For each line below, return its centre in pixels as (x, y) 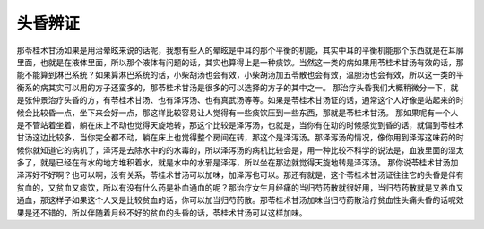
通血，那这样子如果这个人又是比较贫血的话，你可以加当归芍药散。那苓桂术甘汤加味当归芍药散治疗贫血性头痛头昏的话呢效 (240, 200)
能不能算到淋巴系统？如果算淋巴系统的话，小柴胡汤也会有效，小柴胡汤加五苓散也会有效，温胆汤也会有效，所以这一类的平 (240, 75)
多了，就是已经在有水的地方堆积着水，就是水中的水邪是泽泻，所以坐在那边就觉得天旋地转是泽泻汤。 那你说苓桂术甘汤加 (238, 163)
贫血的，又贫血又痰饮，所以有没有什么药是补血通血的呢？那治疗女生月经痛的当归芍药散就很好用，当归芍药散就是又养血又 (240, 187)
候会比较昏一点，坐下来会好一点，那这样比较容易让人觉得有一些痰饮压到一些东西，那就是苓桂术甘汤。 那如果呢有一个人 (238, 113)
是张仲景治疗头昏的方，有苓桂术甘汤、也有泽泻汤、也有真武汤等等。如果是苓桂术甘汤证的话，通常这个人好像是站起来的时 (240, 100)
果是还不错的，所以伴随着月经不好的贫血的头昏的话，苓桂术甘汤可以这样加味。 (162, 212)
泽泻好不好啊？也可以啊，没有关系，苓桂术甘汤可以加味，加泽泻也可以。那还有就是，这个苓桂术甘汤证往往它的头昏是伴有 (240, 175)
